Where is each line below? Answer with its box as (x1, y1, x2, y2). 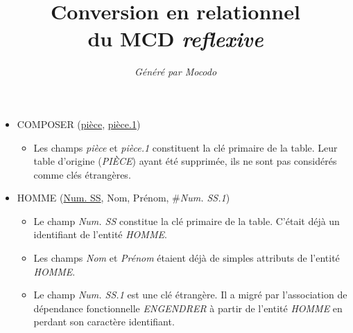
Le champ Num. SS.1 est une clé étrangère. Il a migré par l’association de (33, 287, 347, 302)
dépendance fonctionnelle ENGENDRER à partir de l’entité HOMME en (33, 300, 343, 315)
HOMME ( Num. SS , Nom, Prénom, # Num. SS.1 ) (17, 190, 230, 205)
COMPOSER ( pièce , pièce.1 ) (17, 116, 141, 131)
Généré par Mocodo (134, 64, 217, 79)
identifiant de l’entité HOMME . (33, 227, 167, 242)
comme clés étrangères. (33, 167, 131, 181)
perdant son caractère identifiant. (33, 314, 175, 329)
